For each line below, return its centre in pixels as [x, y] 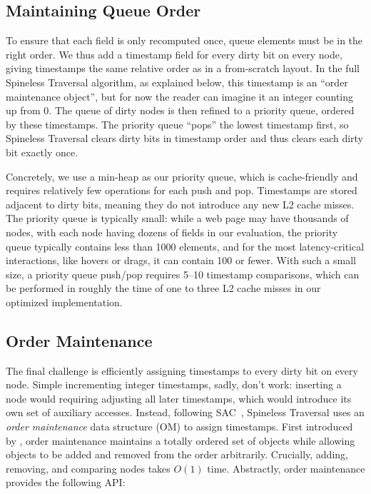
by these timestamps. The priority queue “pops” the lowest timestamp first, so [177, 124]
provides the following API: [66, 482]
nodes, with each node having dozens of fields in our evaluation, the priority [172, 232]
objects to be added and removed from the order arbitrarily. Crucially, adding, [177, 454]
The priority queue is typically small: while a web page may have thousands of [177, 218]
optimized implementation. [64, 302]
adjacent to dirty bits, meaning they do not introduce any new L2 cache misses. [180, 204]
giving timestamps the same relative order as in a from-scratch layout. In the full [183, 68]
